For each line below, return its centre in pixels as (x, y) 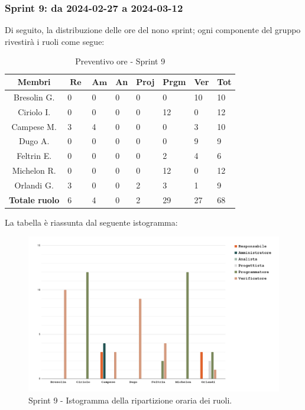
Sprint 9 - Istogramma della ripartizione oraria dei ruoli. (130, 400)
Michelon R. (34, 170)
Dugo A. (34, 141)
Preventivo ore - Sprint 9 (120, 61)
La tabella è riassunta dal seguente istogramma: (91, 222)
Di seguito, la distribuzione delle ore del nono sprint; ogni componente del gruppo (153, 30)
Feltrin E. (34, 156)
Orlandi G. (34, 185)
